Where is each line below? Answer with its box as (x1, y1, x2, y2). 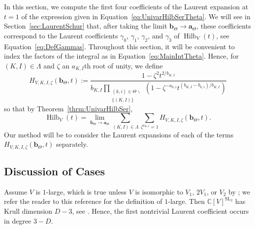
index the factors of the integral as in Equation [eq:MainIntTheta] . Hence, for (4, 51, 239, 61)
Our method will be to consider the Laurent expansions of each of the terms (4, 129, 234, 139)
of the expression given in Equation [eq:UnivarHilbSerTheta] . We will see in (21, 11, 251, 21)
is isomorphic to (135, 186, 183, 196)
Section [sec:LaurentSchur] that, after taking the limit (4, 21, 167, 31)
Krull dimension (4, 206, 53, 216)
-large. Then (168, 196, 205, 206)
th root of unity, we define (84, 60, 163, 70)
